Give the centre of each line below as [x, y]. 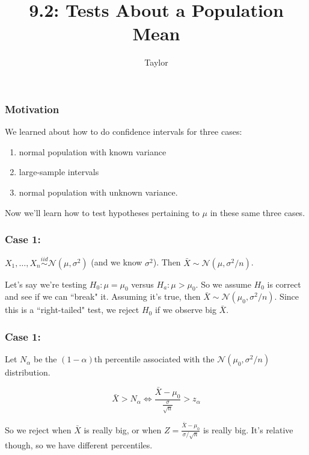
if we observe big [185, 310]
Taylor [156, 62]
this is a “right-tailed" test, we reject [72, 310]
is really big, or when [123, 429]
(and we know [117, 262]
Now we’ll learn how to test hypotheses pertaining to [102, 212]
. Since [286, 296]
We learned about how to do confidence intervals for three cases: [124, 132]
